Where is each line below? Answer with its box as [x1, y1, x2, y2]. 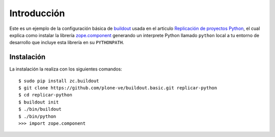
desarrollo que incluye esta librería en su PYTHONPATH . [9, 40, 124, 46]
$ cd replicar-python [18, 92, 72, 98]
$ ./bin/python [18, 113, 57, 119]
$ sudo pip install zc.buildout [18, 78, 99, 84]
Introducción [9, 8, 65, 19]
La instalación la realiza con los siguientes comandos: [9, 66, 122, 72]
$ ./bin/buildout [18, 107, 62, 112]
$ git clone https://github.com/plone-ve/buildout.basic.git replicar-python [18, 85, 217, 91]
